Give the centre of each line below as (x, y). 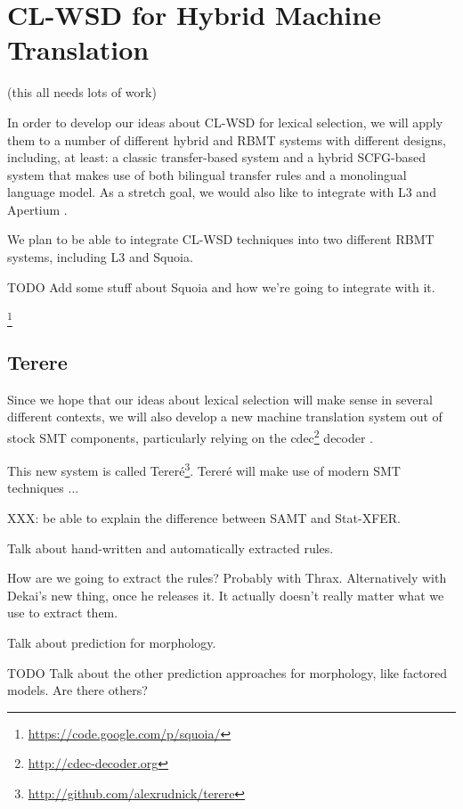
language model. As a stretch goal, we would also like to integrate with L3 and (222, 192)
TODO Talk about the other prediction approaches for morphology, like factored (227, 672)
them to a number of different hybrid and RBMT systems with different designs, (227, 139)
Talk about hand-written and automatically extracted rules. (171, 548)
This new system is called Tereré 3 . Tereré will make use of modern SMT (204, 469)
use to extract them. (63, 613)
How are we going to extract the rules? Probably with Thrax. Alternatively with (227, 578)
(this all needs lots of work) (82, 92)
